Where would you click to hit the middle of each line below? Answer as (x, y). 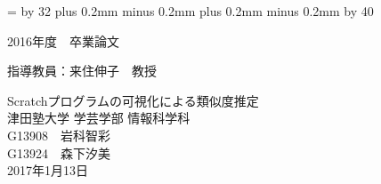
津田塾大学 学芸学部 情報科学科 (99, 118)
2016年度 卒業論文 (63, 40)
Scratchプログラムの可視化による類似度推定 (133, 100)
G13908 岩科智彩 (59, 135)
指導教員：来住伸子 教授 (82, 71)
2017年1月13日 (48, 170)
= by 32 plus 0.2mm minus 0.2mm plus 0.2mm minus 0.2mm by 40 (190, 11)
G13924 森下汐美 (59, 152)
